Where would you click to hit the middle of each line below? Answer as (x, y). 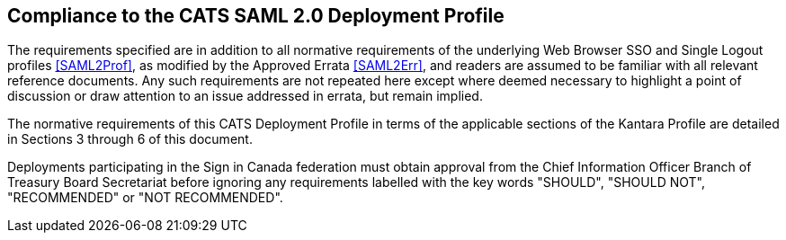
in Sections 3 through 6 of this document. (130, 139)
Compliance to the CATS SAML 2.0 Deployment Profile (256, 16)
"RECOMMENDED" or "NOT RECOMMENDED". (145, 198)
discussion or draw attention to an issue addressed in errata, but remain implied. (245, 96)
